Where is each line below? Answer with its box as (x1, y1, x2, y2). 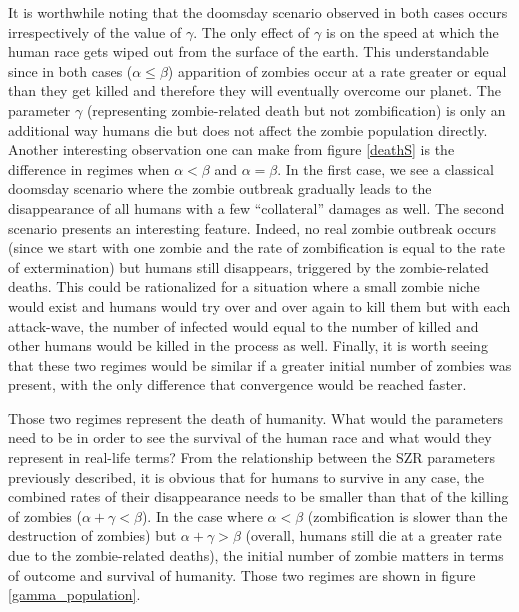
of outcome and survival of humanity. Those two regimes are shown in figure (8, 564, 476, 585)
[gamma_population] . (8, 584, 141, 605)
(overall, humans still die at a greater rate (245, 525, 502, 546)
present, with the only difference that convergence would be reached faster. (8, 374, 467, 395)
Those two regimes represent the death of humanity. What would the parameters (8, 407, 504, 428)
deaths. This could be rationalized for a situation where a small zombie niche (8, 276, 480, 297)
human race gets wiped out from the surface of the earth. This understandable (8, 41, 489, 62)
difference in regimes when (8, 158, 170, 179)
